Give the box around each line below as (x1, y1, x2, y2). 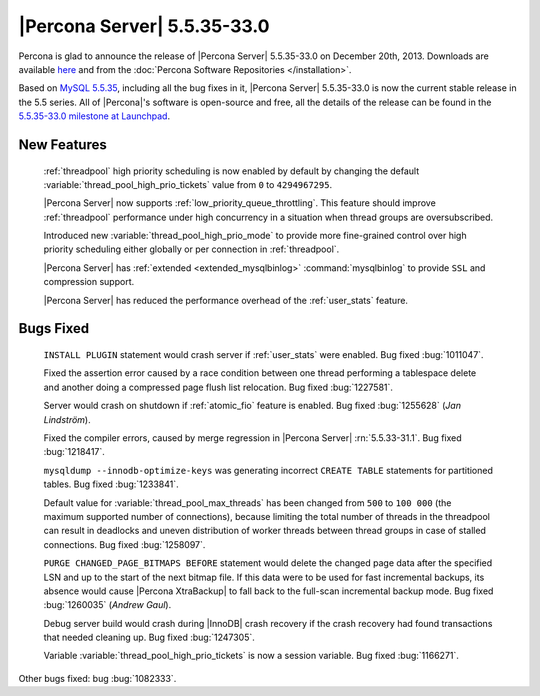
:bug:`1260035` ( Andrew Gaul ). (43, 599, 172, 611)
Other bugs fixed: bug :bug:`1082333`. (18, 672, 177, 684)
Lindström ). (43, 413, 91, 425)
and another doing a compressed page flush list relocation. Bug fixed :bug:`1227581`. (43, 381, 394, 393)
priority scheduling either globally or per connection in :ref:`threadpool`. (43, 243, 340, 255)
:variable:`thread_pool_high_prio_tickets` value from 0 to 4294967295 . (43, 178, 333, 190)
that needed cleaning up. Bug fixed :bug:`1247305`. (43, 631, 255, 644)
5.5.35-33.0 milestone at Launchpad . (18, 110, 170, 122)
